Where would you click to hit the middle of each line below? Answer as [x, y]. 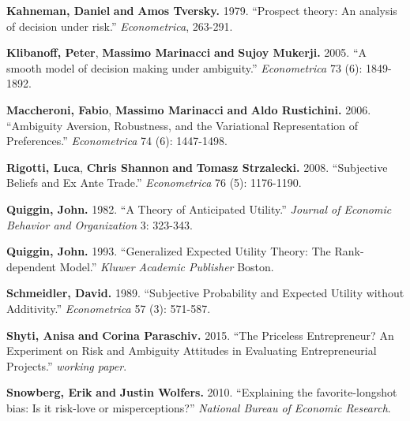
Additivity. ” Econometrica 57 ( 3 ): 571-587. [109, 308]
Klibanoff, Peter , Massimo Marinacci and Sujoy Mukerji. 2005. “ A [187, 52]
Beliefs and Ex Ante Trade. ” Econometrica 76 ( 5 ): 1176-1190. [154, 183]
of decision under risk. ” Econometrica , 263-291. [120, 26]
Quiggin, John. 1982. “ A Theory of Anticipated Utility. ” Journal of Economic [199, 209]
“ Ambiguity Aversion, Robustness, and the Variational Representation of [182, 125]
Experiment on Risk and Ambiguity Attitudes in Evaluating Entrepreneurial [192, 350]
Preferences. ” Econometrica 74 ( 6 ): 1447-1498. [117, 141]
